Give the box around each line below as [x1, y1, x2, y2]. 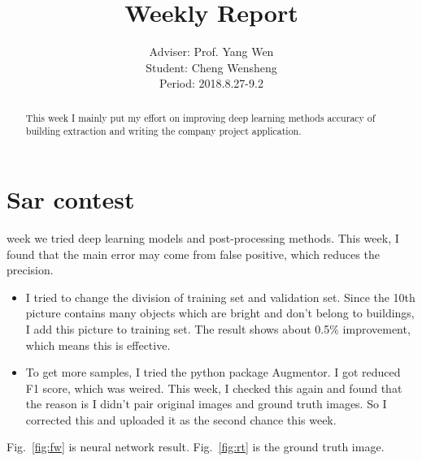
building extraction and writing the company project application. [25, 124, 302, 138]
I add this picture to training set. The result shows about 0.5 [25, 320, 330, 337]
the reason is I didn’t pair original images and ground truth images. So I [25, 395, 387, 412]
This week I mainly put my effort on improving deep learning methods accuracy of [25, 110, 376, 124]
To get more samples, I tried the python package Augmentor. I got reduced [25, 364, 401, 381]
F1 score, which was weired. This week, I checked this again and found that [25, 379, 402, 396]
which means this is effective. [25, 336, 171, 353]
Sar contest [7, 183, 135, 216]
